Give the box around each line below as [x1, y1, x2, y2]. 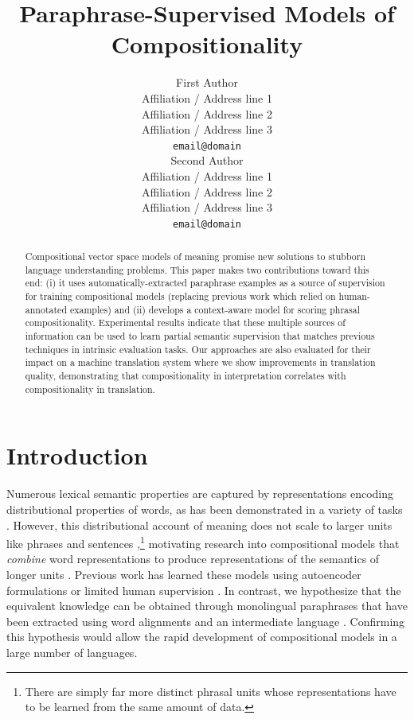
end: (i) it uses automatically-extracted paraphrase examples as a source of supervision [25, 276, 385, 290]
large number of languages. [6, 643, 138, 660]
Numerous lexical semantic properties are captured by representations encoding [6, 485, 393, 502]
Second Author [170, 152, 244, 169]
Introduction [6, 439, 148, 472]
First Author [176, 74, 238, 91]
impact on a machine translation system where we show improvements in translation [25, 356, 376, 369]
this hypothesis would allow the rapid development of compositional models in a [6, 628, 397, 645]
